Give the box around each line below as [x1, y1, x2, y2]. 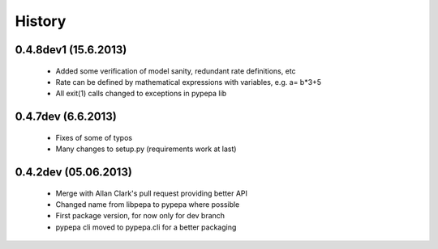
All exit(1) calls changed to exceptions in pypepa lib [55, 89, 227, 99]
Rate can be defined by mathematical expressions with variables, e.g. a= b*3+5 [55, 77, 322, 87]
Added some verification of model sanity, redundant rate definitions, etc [55, 65, 296, 76]
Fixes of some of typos [55, 133, 133, 142]
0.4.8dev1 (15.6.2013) [15, 43, 127, 57]
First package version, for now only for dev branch [55, 211, 225, 221]
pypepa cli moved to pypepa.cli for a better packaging [55, 222, 237, 232]
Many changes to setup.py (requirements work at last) [55, 144, 237, 154]
